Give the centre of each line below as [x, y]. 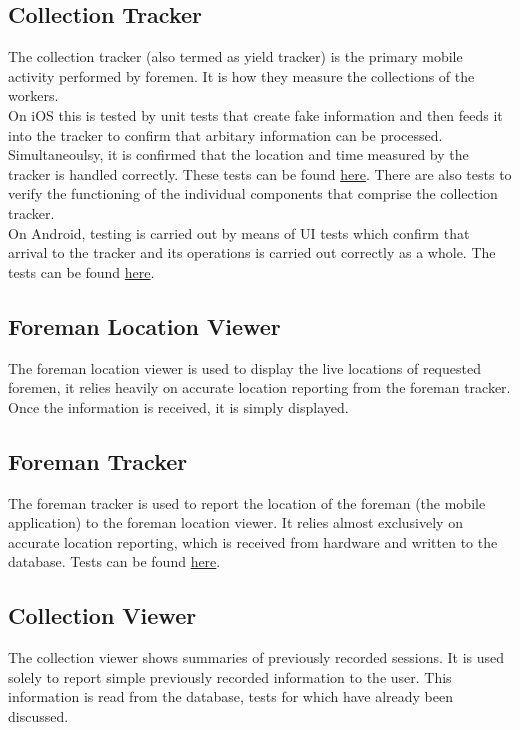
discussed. [38, 715]
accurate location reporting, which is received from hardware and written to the [253, 541]
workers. [33, 95]
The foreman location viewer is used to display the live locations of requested [244, 367]
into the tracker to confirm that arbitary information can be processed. [225, 134]
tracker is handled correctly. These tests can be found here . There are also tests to [260, 173]
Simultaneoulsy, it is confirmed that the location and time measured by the [238, 154]
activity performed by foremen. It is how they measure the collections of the [241, 75]
